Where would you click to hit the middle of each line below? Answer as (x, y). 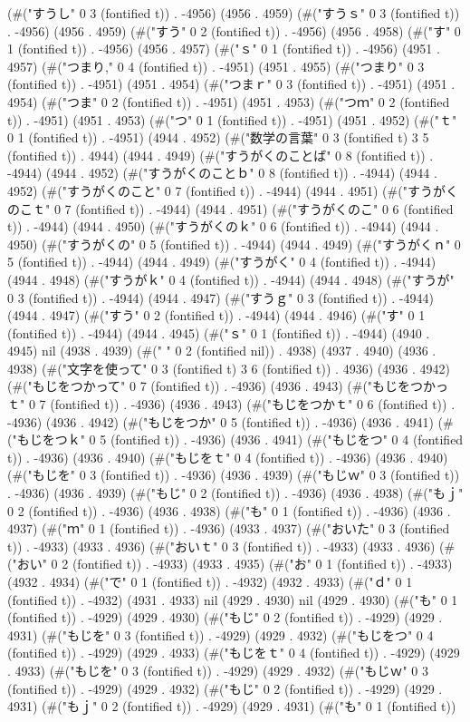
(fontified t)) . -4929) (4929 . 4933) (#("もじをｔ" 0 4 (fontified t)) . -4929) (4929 (234, 653)
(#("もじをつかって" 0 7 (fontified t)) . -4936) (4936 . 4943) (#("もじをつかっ (228, 386)
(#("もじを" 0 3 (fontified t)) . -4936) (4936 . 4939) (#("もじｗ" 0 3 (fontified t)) (234, 475)
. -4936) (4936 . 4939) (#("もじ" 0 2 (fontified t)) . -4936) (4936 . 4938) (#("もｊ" (235, 493)
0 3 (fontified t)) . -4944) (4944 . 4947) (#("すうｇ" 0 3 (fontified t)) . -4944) (221, 297)
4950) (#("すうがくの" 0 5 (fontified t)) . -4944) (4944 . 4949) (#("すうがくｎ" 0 (234, 244)
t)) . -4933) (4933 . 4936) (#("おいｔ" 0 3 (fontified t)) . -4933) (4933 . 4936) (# (231, 546)
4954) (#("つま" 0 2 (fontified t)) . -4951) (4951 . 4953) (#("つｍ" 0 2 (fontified (229, 101)
